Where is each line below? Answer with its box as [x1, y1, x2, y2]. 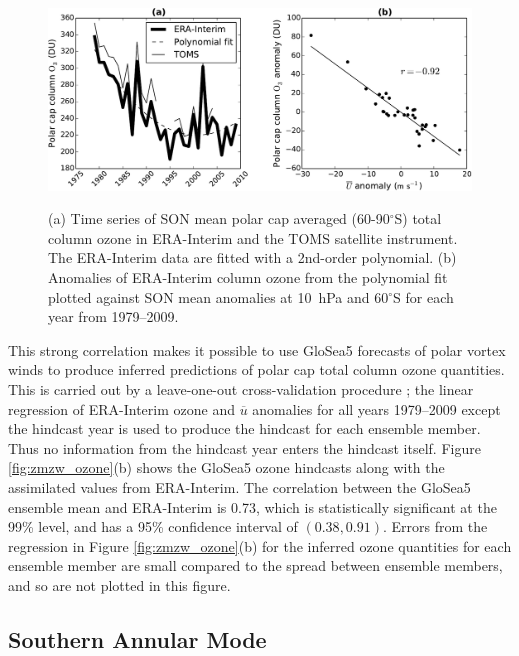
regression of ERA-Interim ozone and [8, 398, 235, 419]
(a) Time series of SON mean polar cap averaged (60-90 [48, 208, 390, 229]
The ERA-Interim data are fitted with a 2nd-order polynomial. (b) [48, 247, 457, 268]
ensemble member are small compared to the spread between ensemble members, [8, 555, 503, 576]
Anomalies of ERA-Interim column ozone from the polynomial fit [48, 266, 448, 287]
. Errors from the [383, 516, 488, 537]
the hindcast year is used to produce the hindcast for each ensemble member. [8, 418, 481, 439]
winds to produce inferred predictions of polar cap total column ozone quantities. [8, 359, 505, 380]
